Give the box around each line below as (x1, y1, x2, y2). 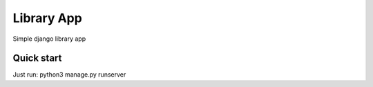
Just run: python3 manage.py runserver (12, 70, 126, 79)
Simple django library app (12, 35, 86, 43)
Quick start (12, 52, 62, 64)
